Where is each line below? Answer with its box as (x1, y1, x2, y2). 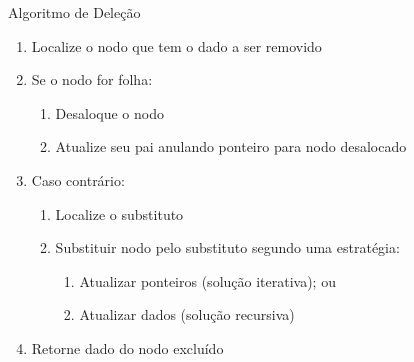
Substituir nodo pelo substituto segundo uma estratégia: (55, 237, 400, 258)
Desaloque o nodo (55, 102, 164, 123)
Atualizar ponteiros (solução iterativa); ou (79, 270, 336, 291)
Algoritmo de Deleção (8, 2, 141, 22)
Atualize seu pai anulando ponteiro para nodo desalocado (55, 136, 407, 157)
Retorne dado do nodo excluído (31, 337, 224, 358)
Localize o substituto (55, 203, 184, 224)
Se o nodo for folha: (31, 69, 153, 90)
